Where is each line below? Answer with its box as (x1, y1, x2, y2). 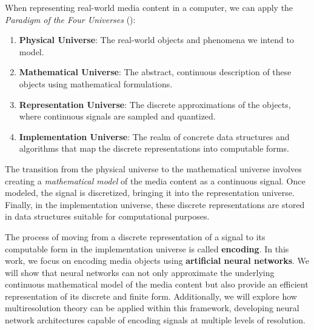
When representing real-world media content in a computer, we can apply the (5, 1, 293, 13)
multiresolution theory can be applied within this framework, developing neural (5, 301, 299, 314)
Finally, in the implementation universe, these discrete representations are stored (5, 198, 305, 210)
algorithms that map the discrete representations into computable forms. (19, 142, 289, 155)
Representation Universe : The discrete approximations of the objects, (19, 98, 291, 110)
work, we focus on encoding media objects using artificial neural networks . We (5, 254, 309, 267)
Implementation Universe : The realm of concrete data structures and (19, 130, 290, 143)
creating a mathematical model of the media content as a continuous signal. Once (5, 174, 306, 187)
